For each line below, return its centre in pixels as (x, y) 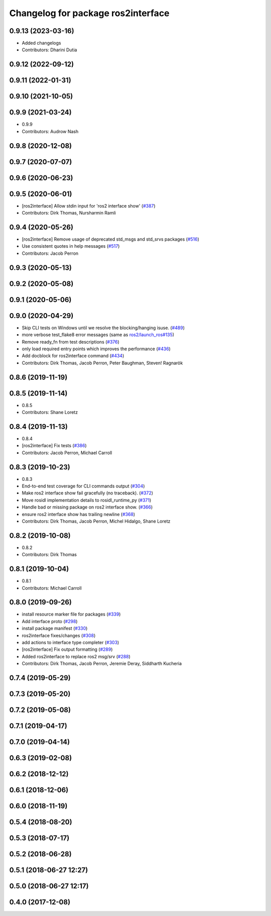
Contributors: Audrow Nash (50, 131)
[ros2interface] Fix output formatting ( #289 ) (67, 649)
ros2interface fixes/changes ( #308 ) (59, 635)
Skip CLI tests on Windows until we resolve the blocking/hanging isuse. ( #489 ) (103, 328)
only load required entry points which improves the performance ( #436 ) (96, 349)
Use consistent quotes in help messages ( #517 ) (71, 246)
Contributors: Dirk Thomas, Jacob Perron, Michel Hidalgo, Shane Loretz (96, 521)
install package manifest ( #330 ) (55, 629)
